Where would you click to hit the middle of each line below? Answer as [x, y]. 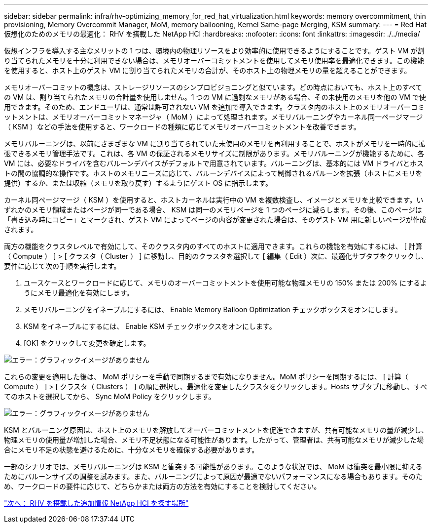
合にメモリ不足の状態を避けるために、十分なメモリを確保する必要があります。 [131, 450]
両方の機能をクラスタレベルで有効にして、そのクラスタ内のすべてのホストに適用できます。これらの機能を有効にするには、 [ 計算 [213, 246]
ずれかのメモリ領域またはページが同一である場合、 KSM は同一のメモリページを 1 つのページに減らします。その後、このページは [213, 210]
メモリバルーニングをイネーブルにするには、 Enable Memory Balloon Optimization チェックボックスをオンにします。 [213, 309]
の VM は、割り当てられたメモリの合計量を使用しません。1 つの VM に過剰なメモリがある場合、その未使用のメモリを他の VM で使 [215, 97]
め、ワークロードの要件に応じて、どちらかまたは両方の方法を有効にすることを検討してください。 [162, 486]
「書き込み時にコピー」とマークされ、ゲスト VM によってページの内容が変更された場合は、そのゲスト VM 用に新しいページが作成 [215, 220]
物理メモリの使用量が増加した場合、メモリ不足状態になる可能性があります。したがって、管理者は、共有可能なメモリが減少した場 [214, 440]
